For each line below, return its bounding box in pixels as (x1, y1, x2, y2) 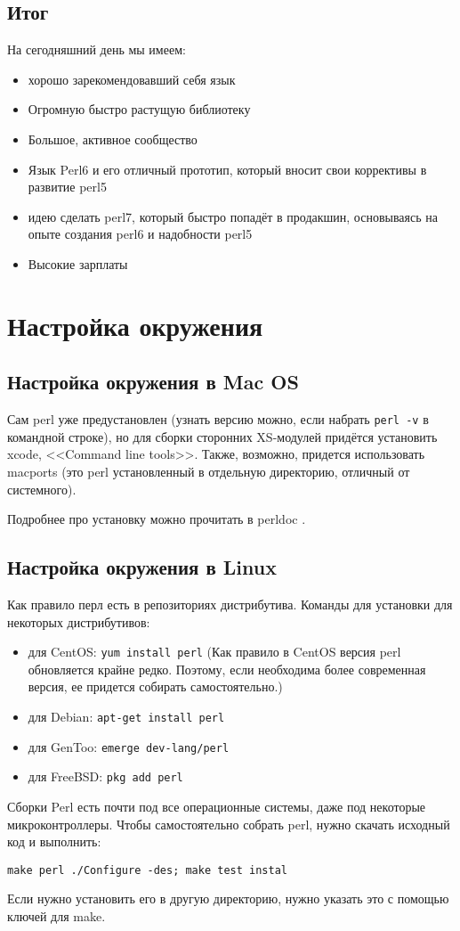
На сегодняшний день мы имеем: (7, 40, 186, 59)
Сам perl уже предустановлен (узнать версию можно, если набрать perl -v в (7, 410, 429, 429)
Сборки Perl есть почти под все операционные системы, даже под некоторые (7, 796, 426, 815)
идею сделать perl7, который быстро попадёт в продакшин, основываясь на (28, 207, 438, 225)
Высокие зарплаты (28, 254, 128, 273)
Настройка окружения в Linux (7, 553, 277, 581)
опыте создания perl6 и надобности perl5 (28, 225, 253, 243)
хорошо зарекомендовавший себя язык (28, 69, 236, 88)
